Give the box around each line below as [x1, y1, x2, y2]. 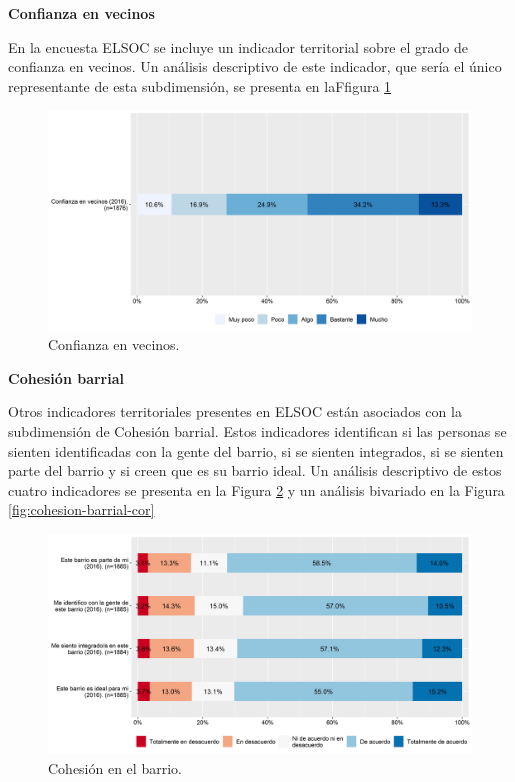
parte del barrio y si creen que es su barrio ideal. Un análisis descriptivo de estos [8, 460, 502, 481]
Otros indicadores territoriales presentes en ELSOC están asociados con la [8, 401, 462, 422]
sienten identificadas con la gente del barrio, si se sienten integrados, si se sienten [8, 440, 504, 461]
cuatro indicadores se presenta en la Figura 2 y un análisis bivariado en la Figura [8, 479, 505, 500]
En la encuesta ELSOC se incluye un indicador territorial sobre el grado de [8, 36, 468, 57]
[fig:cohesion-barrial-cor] [8, 499, 155, 520]
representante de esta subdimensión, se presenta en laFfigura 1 [8, 75, 392, 96]
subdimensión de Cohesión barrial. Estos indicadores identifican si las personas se [8, 421, 507, 442]
